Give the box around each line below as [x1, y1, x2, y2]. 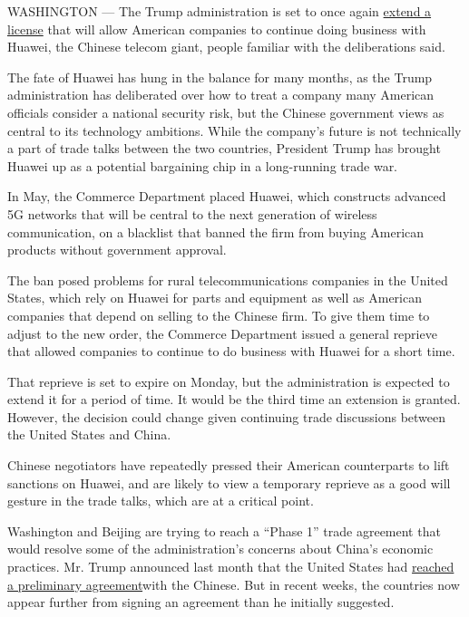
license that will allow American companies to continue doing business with [7, 19, 426, 38]
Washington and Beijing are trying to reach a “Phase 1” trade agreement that [7, 521, 441, 540]
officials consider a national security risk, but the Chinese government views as [7, 102, 445, 121]
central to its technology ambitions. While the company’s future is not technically [7, 121, 462, 140]
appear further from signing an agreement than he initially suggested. [7, 593, 395, 612]
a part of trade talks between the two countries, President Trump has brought [7, 139, 441, 158]
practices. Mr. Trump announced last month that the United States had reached [7, 557, 454, 576]
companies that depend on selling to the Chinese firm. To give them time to [7, 305, 430, 324]
